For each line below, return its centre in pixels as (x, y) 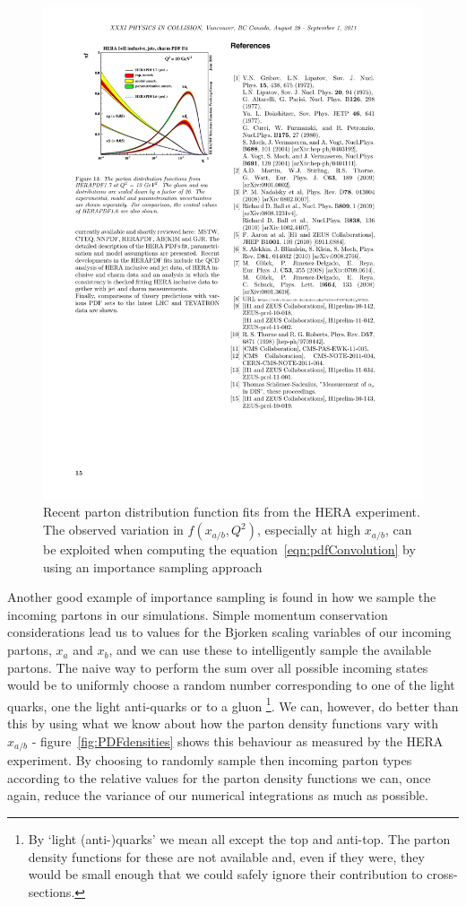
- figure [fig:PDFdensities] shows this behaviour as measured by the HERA (237, 740)
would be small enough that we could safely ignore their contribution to (225, 874)
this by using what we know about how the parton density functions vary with (223, 723)
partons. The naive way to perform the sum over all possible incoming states (218, 667)
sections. (52, 891)
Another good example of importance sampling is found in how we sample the (222, 597)
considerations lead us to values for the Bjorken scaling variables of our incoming (229, 632)
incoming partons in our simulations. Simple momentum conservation (198, 614)
